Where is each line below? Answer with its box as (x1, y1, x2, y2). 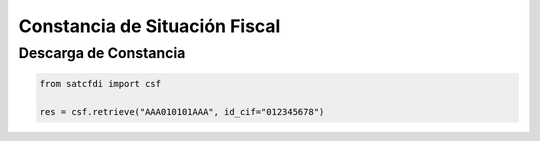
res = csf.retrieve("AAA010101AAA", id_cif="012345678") (39, 106, 325, 117)
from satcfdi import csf (39, 78, 162, 89)
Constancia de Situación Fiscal (18, 15, 281, 37)
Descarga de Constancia (18, 44, 186, 62)
